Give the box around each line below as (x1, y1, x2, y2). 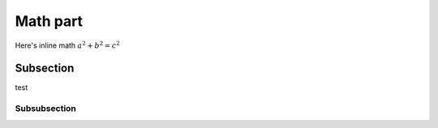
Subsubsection (15, 103, 77, 114)
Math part (15, 12, 84, 30)
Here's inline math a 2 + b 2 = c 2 (15, 39, 121, 50)
